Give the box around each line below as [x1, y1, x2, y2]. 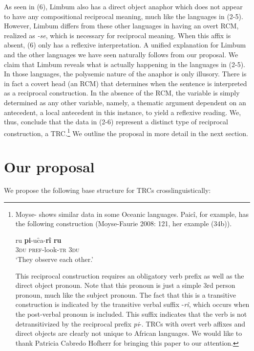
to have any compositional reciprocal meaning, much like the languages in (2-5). [4, 11, 243, 21]
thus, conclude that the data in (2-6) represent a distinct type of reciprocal [4, 117, 228, 127]
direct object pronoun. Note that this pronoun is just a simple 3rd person [15, 280, 235, 290]
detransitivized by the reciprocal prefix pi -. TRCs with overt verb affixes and [15, 318, 246, 328]
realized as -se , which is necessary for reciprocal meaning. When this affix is [4, 30, 231, 40]
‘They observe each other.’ [15, 254, 93, 264]
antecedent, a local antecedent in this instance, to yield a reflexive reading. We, [4, 107, 241, 117]
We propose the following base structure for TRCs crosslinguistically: [4, 185, 211, 195]
